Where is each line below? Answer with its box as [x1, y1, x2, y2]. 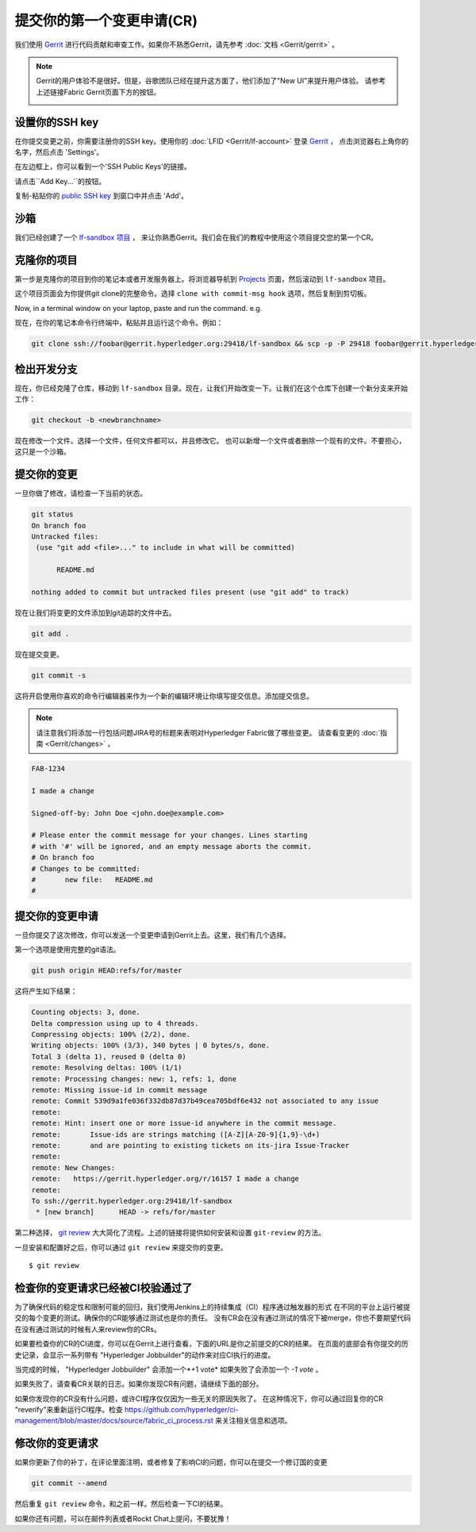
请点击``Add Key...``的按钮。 [14, 176, 106, 186]
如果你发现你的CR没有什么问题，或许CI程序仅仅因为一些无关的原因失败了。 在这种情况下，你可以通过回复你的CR [14, 1393, 384, 1403]
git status [31, 510, 74, 519]
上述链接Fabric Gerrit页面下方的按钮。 [36, 87, 161, 97]
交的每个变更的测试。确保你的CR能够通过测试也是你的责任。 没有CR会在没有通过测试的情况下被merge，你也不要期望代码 [14, 1313, 412, 1323]
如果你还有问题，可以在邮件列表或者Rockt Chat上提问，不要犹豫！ [14, 1514, 232, 1523]
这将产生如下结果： [14, 986, 78, 996]
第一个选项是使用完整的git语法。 [14, 945, 121, 954]
